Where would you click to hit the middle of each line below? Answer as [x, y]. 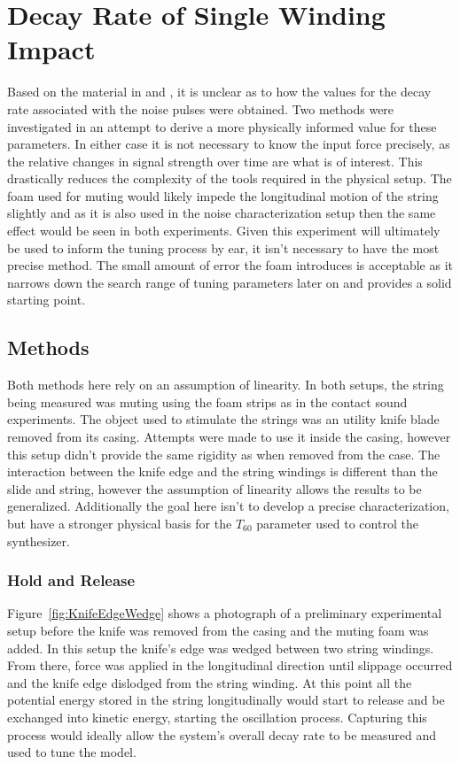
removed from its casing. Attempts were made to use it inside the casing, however [229, 437]
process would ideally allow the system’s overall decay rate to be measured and [222, 734]
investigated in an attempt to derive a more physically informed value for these [222, 126]
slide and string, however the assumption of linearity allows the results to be [214, 488]
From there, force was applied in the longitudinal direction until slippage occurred [230, 665]
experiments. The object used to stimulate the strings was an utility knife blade [223, 419]
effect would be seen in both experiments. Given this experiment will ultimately [224, 231]
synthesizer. [39, 540]
